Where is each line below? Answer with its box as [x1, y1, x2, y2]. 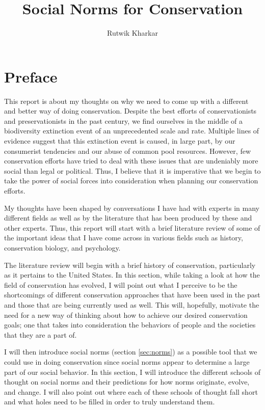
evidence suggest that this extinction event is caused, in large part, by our [4, 135, 235, 146]
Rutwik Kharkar [107, 28, 158, 38]
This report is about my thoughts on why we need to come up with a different [4, 95, 249, 106]
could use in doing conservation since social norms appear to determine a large [4, 356, 250, 367]
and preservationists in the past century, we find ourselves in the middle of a [4, 115, 243, 126]
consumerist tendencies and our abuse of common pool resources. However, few [4, 145, 251, 156]
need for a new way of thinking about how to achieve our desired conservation [4, 309, 248, 320]
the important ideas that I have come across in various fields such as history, [4, 232, 243, 243]
